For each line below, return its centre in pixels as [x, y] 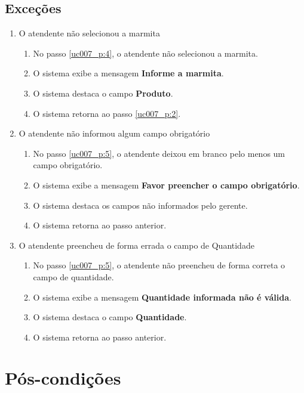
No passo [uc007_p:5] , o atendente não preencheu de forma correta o [159, 265]
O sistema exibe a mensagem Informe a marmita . [128, 73]
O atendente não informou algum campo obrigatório [114, 133]
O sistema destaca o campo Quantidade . [110, 317]
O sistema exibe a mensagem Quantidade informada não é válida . [162, 297]
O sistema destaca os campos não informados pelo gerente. [140, 205]
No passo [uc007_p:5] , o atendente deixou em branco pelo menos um [159, 153]
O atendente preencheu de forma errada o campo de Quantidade [136, 245]
